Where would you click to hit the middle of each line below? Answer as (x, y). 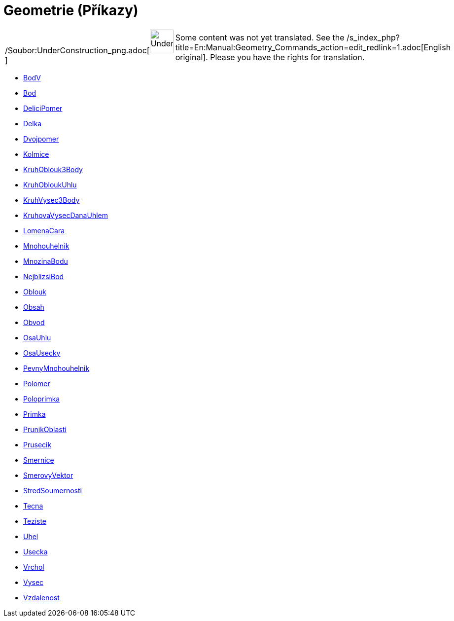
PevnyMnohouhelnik (56, 368)
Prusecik (37, 444)
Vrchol (34, 567)
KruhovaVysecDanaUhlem (66, 215)
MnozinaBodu (46, 261)
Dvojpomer (41, 139)
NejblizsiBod (44, 276)
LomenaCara (44, 230)
